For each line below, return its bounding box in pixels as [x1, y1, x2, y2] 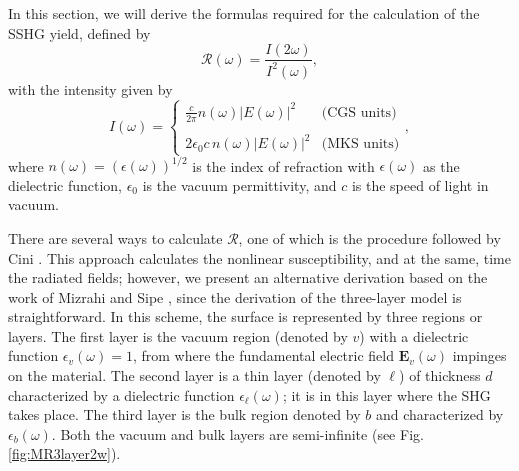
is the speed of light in [351, 174, 489, 195]
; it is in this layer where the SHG [282, 384, 491, 405]
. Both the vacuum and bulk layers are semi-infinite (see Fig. [51, 423, 424, 444]
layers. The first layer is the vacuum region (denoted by [8, 325, 348, 346]
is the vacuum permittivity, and [142, 174, 337, 195]
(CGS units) [321, 105, 397, 120]
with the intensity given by [8, 78, 173, 99]
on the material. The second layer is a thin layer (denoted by [8, 365, 381, 386]
